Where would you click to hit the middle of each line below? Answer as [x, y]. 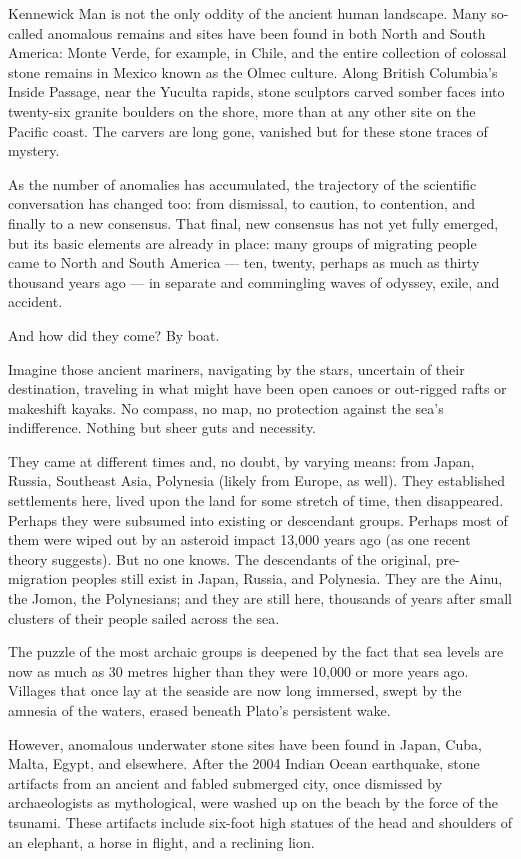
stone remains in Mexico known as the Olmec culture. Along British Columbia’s [253, 71]
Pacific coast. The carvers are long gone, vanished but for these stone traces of [248, 130]
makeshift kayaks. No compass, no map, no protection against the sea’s [226, 407]
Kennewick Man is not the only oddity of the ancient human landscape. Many [247, 13]
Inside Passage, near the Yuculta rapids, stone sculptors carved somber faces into [256, 91]
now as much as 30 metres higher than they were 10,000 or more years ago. [238, 670]
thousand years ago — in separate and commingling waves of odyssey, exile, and [254, 281]
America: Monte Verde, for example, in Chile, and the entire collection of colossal [257, 52]
